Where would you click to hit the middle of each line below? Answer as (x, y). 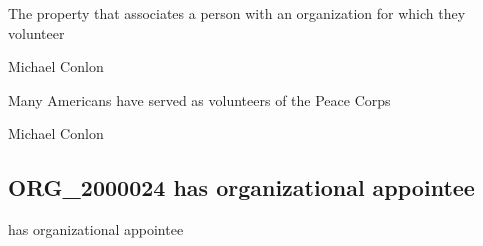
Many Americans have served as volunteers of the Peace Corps (199, 99)
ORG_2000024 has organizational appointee (241, 187)
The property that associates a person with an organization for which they (237, 13)
